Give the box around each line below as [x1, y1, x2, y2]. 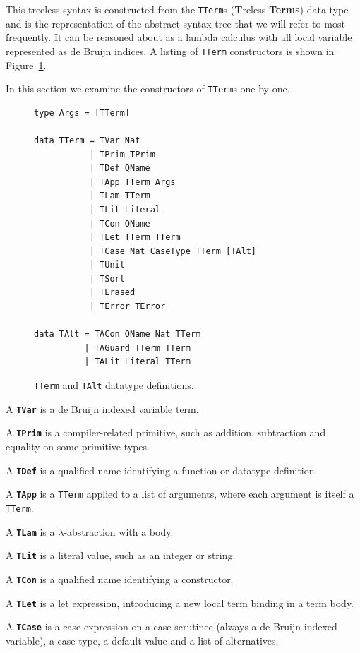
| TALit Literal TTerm [84, 357, 191, 367]
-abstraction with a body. [64, 524, 174, 539]
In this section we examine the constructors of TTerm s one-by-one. [6, 81, 290, 96]
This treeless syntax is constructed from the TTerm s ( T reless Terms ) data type [6, 2, 349, 16]
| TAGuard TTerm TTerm [84, 342, 191, 353]
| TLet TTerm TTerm [89, 232, 181, 243]
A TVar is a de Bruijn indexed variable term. [6, 401, 199, 416]
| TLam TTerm [89, 191, 150, 201]
